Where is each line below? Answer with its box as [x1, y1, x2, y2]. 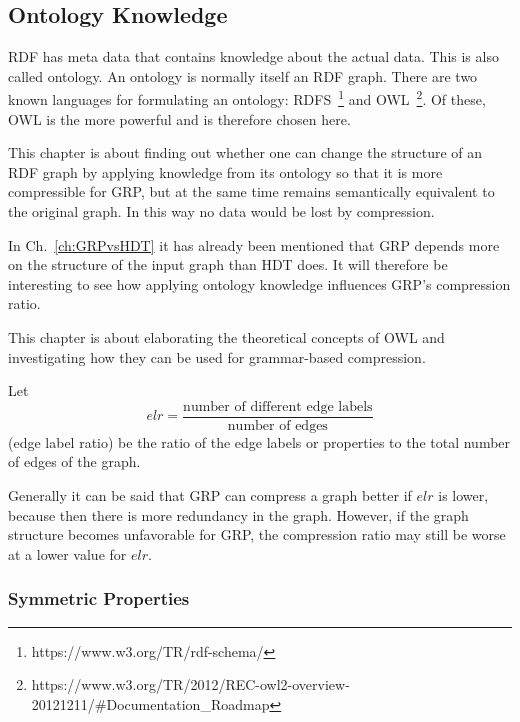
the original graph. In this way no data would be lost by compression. [8, 201, 435, 222]
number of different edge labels [183, 399, 373, 414]
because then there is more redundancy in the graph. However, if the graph [8, 504, 469, 525]
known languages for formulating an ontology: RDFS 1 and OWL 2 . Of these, [8, 86, 486, 110]
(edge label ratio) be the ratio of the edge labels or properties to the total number [8, 431, 511, 452]
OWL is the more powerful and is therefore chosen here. [8, 108, 351, 129]
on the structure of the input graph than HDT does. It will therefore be [8, 254, 448, 275]
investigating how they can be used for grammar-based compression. [8, 346, 426, 367]
